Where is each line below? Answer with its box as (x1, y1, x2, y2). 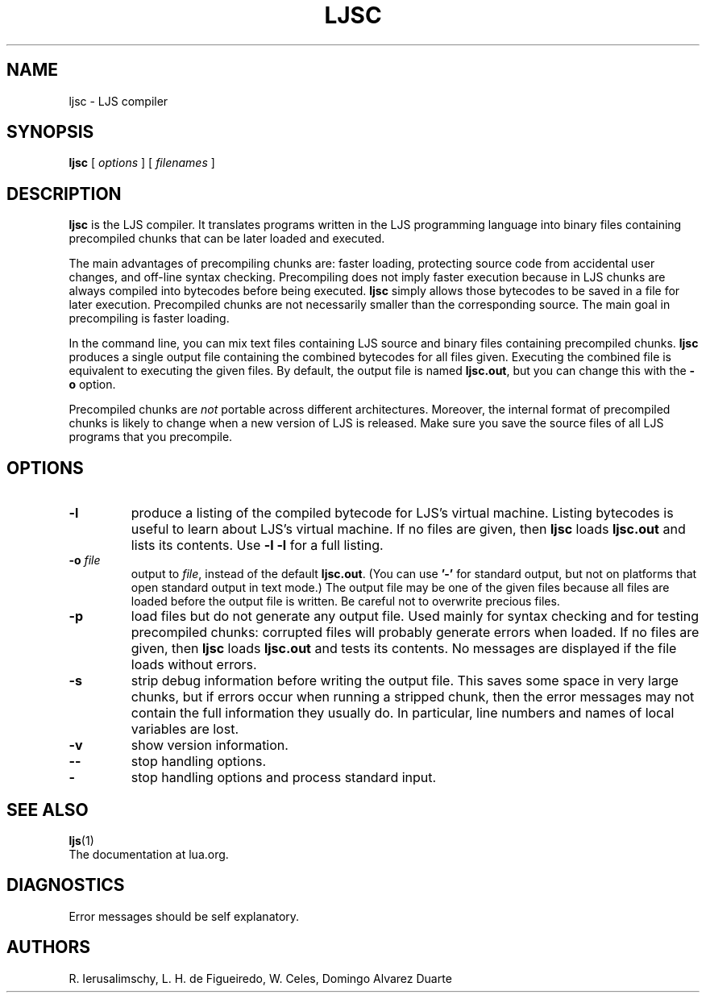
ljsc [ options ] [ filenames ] (69, 156, 215, 170)
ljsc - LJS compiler (69, 94, 168, 108)
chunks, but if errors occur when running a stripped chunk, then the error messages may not (131, 689, 695, 706)
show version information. (131, 737, 289, 754)
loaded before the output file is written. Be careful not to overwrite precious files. (131, 594, 560, 609)
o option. (69, 377, 116, 392)
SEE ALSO (6, 799, 89, 820)
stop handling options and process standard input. (131, 769, 437, 786)
